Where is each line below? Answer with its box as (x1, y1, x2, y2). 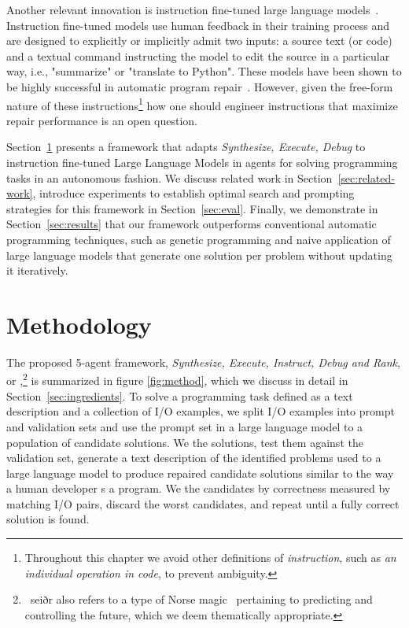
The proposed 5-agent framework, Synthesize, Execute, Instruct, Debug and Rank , (6, 353, 400, 370)
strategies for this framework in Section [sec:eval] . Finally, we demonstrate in (6, 200, 378, 216)
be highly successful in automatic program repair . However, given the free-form (6, 78, 393, 94)
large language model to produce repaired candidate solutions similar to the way (6, 464, 394, 481)
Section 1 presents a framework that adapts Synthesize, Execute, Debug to (6, 139, 366, 155)
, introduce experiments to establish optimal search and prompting (32, 185, 355, 201)
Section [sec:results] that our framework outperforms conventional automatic (6, 216, 377, 232)
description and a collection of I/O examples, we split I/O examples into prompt (6, 403, 395, 419)
